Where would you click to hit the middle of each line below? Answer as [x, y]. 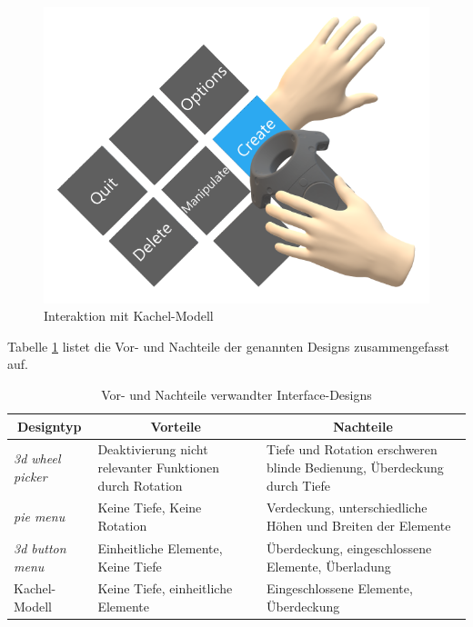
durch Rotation [140, 485]
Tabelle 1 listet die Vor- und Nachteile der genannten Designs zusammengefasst [229, 346]
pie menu [40, 517]
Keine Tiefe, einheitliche [165, 588]
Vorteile [176, 426]
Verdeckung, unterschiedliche [347, 508]
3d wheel [37, 458]
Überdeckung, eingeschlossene [349, 547]
